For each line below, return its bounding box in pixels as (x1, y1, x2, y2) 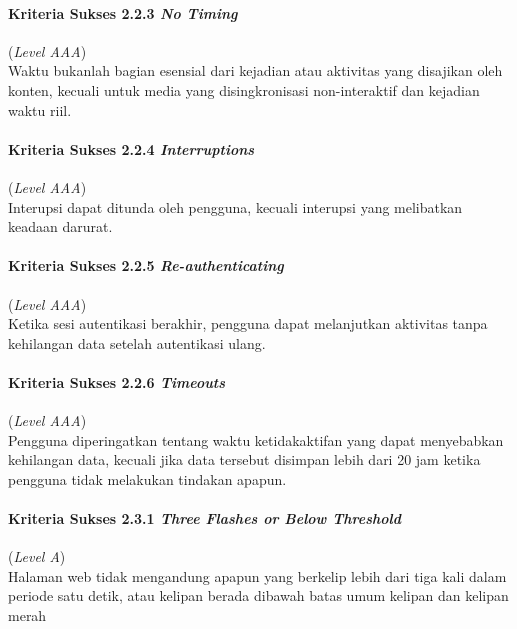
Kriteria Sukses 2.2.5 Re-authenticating (8, 255, 284, 276)
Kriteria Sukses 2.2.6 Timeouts (8, 371, 226, 392)
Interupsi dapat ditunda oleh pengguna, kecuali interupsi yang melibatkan (8, 196, 463, 217)
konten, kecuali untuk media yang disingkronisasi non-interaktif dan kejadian (8, 79, 480, 100)
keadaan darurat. (8, 216, 113, 237)
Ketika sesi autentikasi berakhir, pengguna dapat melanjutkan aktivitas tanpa (8, 313, 488, 334)
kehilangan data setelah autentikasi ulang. (8, 332, 266, 353)
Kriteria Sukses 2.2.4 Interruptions (8, 138, 255, 159)
